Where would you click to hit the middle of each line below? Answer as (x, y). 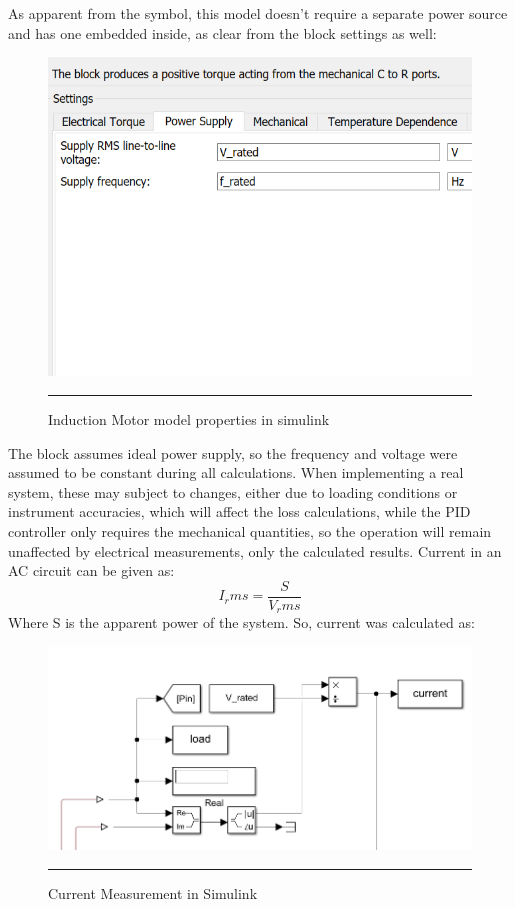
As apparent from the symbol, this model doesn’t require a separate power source (258, 13)
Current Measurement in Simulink (153, 892)
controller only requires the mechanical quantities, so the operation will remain (250, 530)
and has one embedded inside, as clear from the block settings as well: (222, 32)
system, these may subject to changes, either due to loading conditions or (233, 491)
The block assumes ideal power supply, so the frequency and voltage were (233, 452)
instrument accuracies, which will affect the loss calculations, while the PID (239, 511)
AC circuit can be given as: (91, 570)
